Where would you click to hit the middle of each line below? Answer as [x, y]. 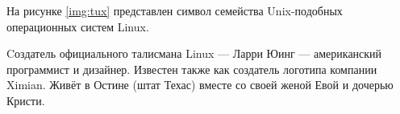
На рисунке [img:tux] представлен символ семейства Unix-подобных [175, 10]
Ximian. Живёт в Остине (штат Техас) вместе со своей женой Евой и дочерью [200, 85]
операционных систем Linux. [78, 26]
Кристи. [26, 100]
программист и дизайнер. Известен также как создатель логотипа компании [192, 69]
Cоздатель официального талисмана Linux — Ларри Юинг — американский [194, 53]
